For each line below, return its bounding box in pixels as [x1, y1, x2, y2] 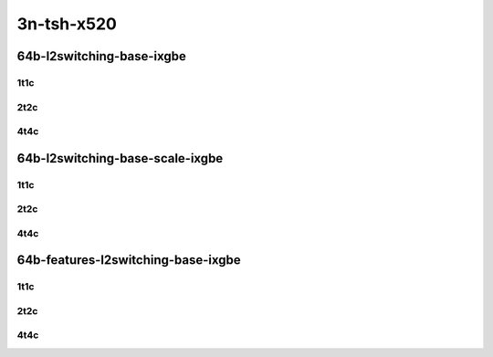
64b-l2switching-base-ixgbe [16, 48, 187, 64]
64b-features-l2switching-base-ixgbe [16, 252, 241, 268]
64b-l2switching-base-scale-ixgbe [16, 151, 224, 166]
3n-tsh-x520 [16, 14, 118, 34]
